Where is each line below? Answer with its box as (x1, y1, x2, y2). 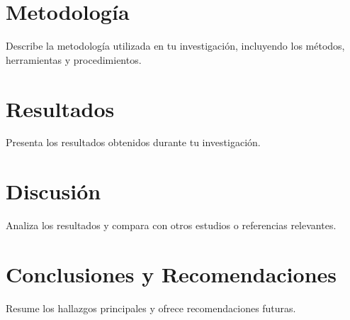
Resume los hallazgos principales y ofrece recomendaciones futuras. (6, 300, 296, 315)
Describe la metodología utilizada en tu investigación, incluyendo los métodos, (6, 38, 345, 53)
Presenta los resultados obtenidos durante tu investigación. (6, 135, 261, 150)
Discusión (6, 177, 101, 206)
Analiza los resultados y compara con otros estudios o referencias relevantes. (6, 218, 337, 233)
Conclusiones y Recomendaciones (6, 259, 337, 288)
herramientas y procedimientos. (6, 52, 142, 67)
